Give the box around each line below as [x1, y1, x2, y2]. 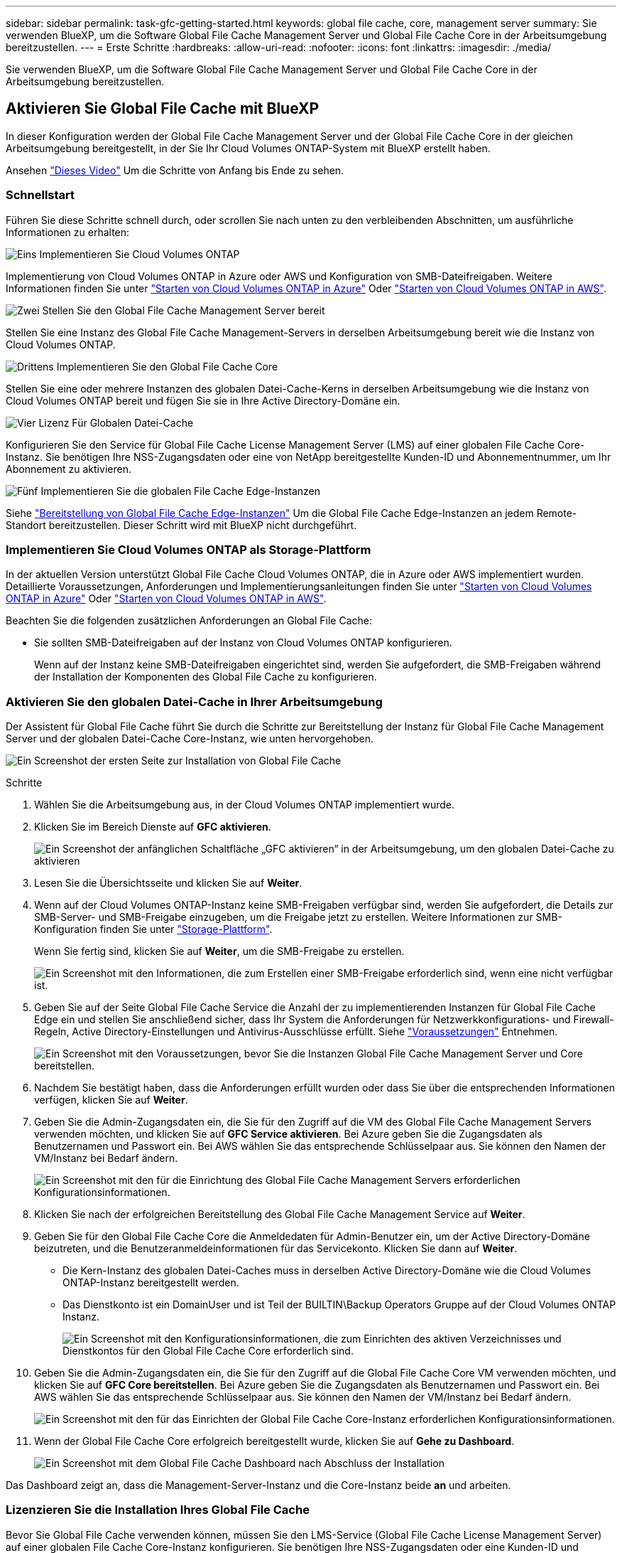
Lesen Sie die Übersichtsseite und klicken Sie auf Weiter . [34, 877, 302, 890]
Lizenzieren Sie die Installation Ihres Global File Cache [6, 1503, 310, 1517]
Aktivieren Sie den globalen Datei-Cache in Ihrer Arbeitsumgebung [6, 694, 383, 709]
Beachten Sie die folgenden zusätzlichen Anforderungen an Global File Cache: [6, 614, 373, 627]
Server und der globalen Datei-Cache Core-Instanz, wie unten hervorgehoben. [6, 732, 374, 745]
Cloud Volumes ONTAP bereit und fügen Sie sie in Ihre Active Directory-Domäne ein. [6, 394, 400, 407]
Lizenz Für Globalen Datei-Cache [38, 416, 194, 429]
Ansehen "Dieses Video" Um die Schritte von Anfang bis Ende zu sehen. [6, 164, 344, 176]
